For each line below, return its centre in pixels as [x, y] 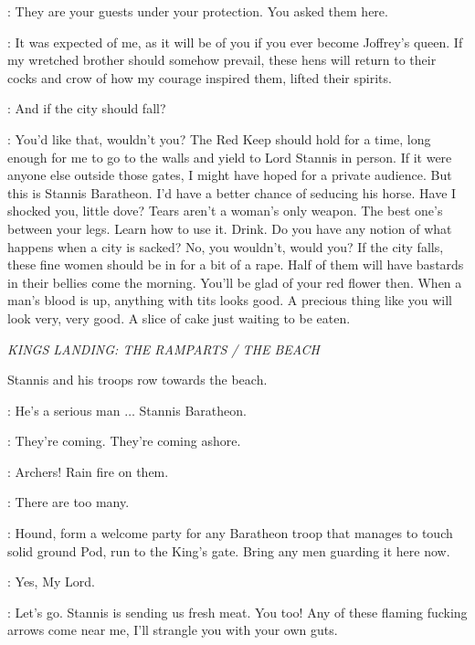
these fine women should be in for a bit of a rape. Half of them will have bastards [236, 264]
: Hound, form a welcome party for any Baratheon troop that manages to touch [230, 533]
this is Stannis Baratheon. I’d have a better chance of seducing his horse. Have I [232, 192]
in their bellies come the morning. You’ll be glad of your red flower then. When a [235, 282]
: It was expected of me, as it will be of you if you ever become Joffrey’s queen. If [235, 42]
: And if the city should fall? [87, 108]
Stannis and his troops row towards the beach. [137, 380]
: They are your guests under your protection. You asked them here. [198, 11]
